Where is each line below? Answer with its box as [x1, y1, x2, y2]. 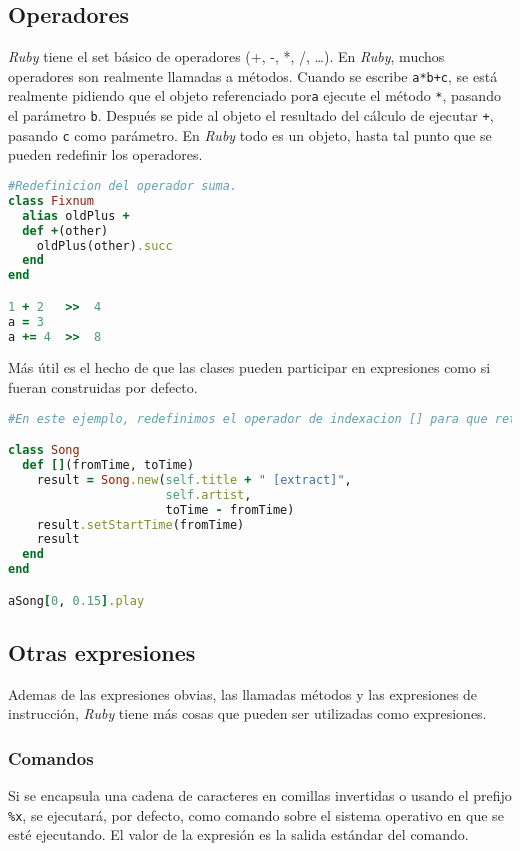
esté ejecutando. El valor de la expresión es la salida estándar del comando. [8, 824, 469, 845]
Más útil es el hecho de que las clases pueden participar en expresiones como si [8, 357, 491, 378]
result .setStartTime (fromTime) [36, 517, 245, 532]
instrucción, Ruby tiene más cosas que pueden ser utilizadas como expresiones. [8, 703, 487, 724]
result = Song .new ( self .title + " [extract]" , [36, 472, 352, 487]
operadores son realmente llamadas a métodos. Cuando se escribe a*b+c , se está [8, 65, 498, 86]
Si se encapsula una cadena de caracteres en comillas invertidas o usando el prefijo [8, 785, 512, 806]
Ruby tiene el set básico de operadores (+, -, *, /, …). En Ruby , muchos [8, 46, 445, 67]
